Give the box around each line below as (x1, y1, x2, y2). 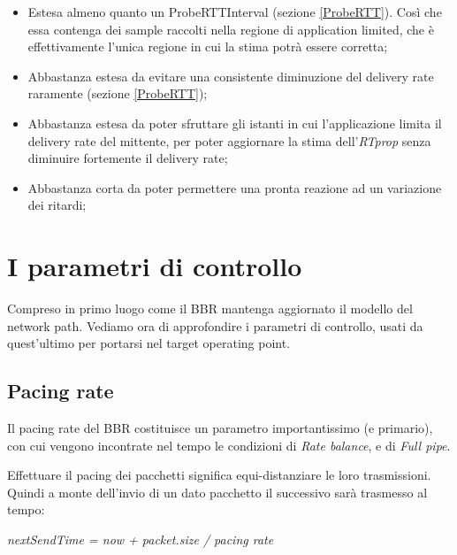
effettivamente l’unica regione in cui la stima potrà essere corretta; (27, 37, 388, 56)
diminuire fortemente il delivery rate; (27, 149, 228, 167)
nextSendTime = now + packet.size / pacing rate (7, 530, 274, 549)
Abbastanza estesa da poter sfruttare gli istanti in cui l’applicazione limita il (27, 113, 442, 132)
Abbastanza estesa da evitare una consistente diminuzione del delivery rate (27, 66, 434, 85)
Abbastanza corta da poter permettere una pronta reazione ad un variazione (27, 178, 442, 197)
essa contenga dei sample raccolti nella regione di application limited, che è (27, 19, 434, 38)
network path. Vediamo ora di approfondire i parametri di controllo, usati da (7, 316, 423, 335)
